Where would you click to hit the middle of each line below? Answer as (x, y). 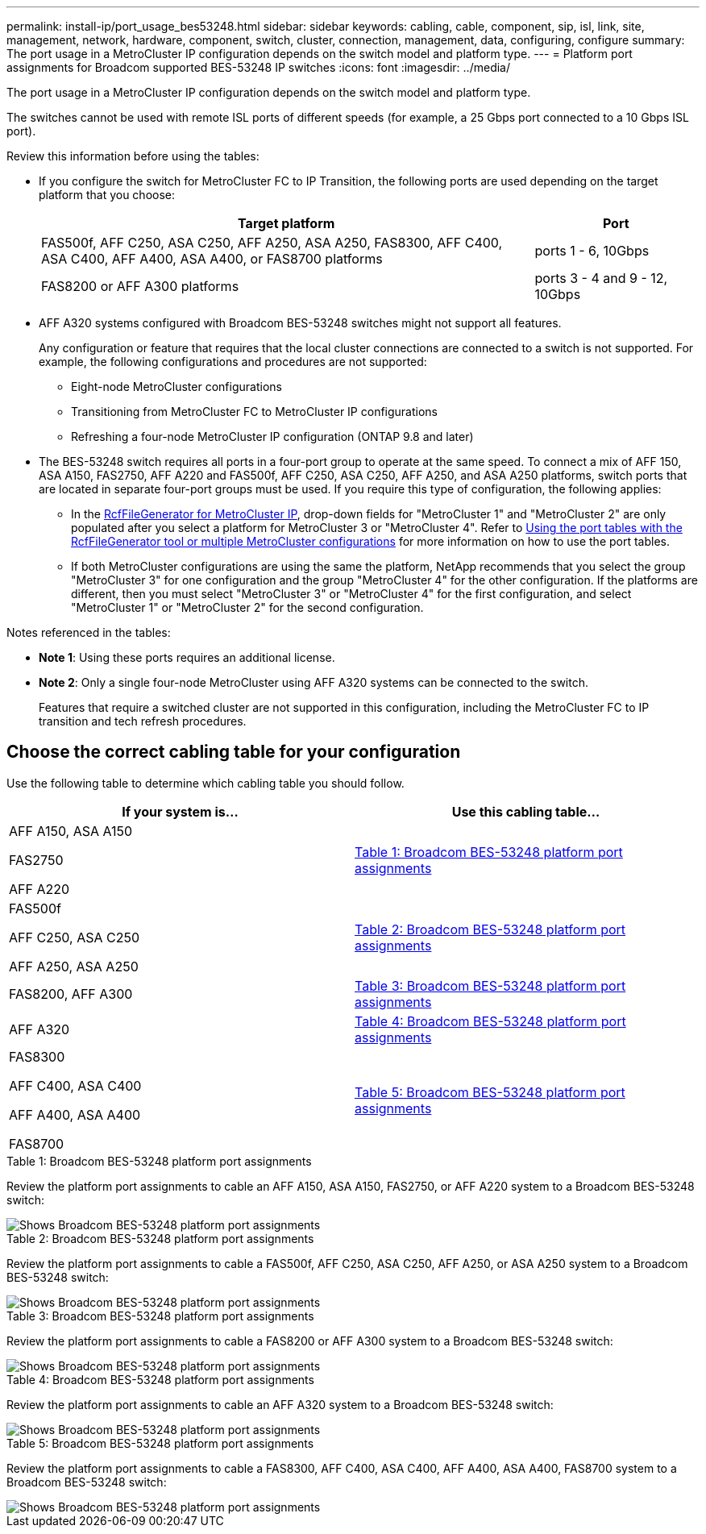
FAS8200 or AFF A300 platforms (140, 286)
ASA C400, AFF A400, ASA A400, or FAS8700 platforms (212, 259)
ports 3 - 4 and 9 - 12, (601, 278)
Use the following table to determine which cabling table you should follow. (206, 783)
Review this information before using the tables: (133, 156)
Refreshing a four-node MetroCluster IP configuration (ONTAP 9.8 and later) (272, 437)
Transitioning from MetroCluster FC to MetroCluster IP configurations (255, 412)
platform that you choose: (107, 195)
